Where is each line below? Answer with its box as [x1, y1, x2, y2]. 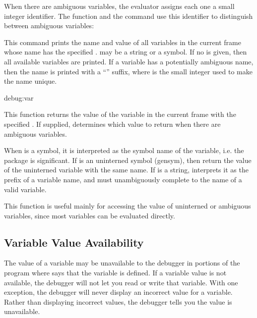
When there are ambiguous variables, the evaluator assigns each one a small [4, 1, 235, 11]
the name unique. [4, 76, 57, 86]
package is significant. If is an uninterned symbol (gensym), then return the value [4, 155, 252, 165]
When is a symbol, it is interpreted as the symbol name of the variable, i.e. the [4, 145, 244, 156]
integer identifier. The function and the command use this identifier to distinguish [4, 10, 253, 21]
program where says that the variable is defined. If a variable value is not [4, 267, 227, 278]
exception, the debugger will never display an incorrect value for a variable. [4, 287, 233, 297]
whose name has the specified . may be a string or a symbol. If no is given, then [4, 47, 247, 57]
